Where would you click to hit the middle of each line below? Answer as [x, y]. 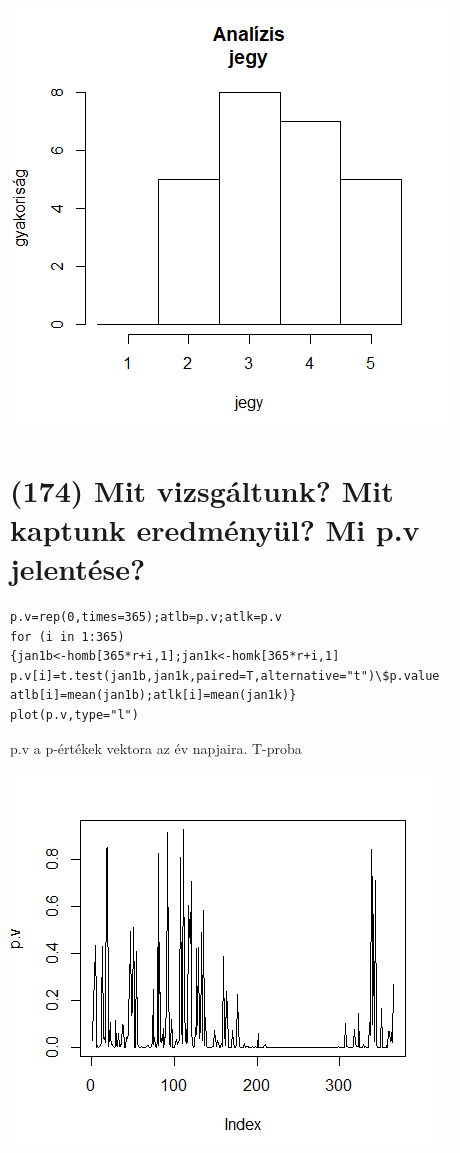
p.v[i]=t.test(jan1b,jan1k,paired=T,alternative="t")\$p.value [225, 675]
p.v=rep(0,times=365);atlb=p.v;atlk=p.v [146, 617]
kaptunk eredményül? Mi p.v [215, 528]
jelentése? [78, 568]
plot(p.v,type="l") [74, 715]
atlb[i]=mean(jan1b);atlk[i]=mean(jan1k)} [153, 695]
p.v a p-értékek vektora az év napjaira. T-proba [156, 747]
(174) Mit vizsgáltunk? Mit [202, 489]
